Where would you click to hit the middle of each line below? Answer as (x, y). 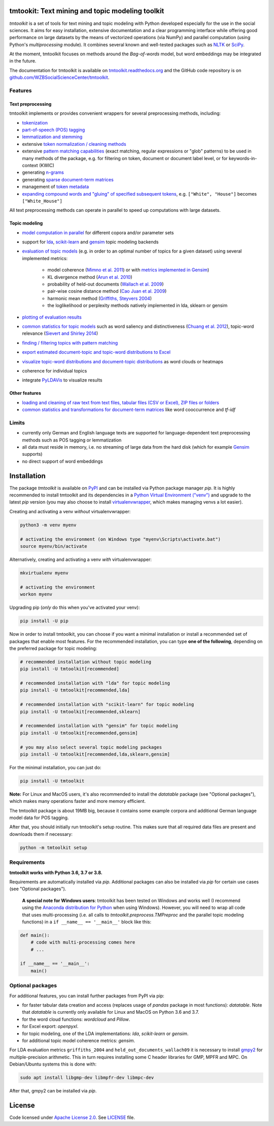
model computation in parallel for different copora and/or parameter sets (98, 232)
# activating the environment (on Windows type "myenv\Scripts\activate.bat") (120, 539)
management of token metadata (56, 187)
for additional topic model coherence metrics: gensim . (79, 1040)
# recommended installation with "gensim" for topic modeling (99, 726)
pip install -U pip (44, 621)
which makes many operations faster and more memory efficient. (78, 801)
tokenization (35, 122)
